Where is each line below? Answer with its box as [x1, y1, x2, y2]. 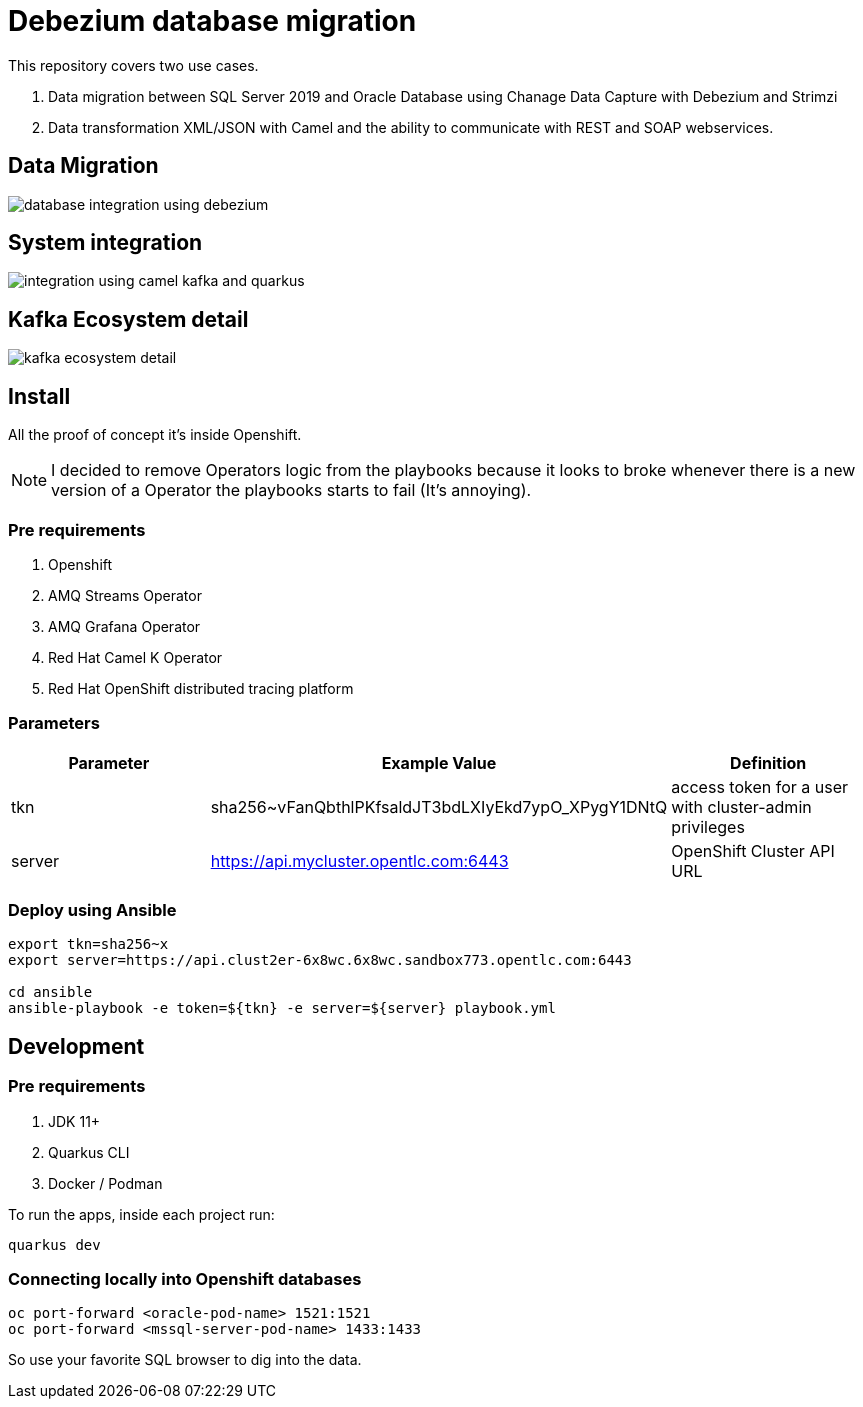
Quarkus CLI [48, 1143, 130, 1161]
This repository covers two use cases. [8, 56, 259, 74]
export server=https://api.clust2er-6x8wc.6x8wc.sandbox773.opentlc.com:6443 [8, 952, 632, 969]
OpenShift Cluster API [671, 840, 835, 861]
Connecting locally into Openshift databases [8, 1268, 362, 1289]
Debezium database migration [8, 4, 417, 38]
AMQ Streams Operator [48, 586, 202, 604]
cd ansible [8, 984, 93, 1001]
